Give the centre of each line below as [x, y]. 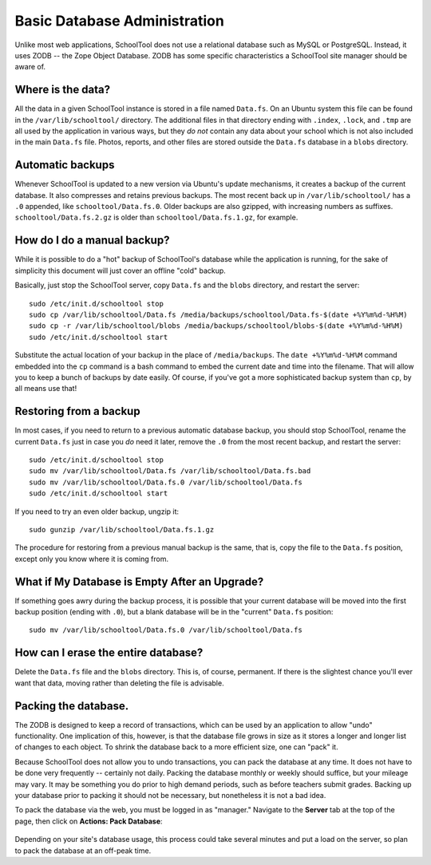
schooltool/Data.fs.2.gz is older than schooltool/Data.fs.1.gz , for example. [156, 217]
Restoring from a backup [77, 411]
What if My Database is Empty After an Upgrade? [139, 581]
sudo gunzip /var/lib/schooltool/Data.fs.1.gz [122, 529]
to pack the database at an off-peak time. [83, 851]
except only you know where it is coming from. [92, 559]
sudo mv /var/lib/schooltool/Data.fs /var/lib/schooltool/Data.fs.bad [170, 471]
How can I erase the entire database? [109, 653]
